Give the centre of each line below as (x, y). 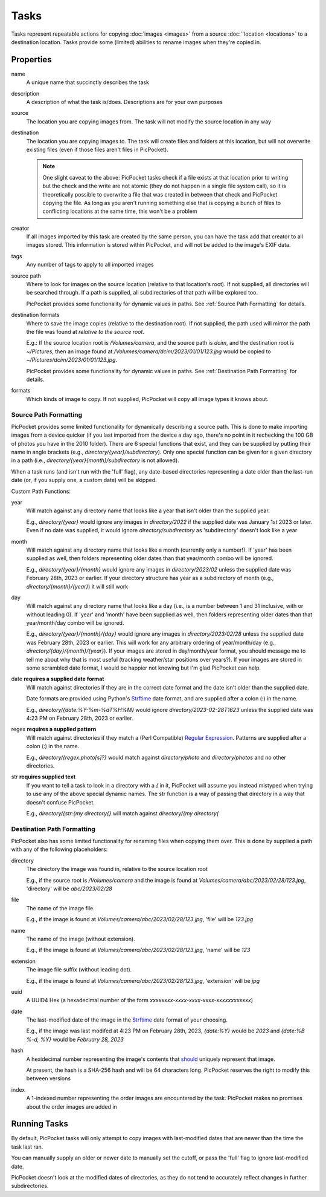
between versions (49, 1078)
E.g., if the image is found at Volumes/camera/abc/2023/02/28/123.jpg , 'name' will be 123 (138, 950)
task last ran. (27, 1147)
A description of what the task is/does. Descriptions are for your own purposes (124, 102)
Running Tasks (40, 1124)
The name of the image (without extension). (81, 939)
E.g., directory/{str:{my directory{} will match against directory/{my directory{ (123, 813)
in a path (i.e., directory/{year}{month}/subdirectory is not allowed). (95, 460)
